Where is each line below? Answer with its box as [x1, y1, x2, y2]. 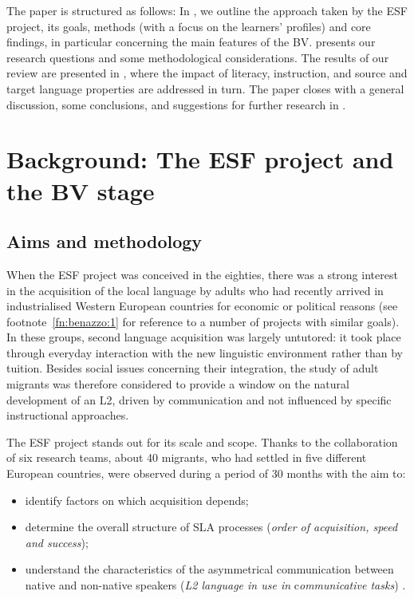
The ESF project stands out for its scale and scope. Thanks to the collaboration [6, 433, 398, 450]
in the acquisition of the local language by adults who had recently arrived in [6, 282, 384, 298]
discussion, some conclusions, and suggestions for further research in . [6, 96, 346, 112]
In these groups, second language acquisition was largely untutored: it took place [6, 329, 401, 345]
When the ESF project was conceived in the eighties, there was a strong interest [6, 266, 398, 282]
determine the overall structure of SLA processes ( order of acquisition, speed [25, 518, 398, 535]
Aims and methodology [6, 229, 203, 254]
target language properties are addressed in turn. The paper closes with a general [6, 80, 404, 97]
